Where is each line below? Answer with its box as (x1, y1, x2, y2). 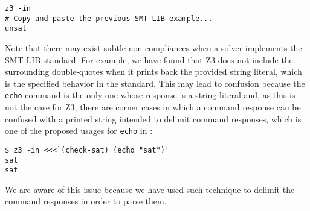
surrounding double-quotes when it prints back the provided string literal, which (5, 65, 302, 78)
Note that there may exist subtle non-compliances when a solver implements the (5, 41, 302, 54)
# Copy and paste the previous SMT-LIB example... (5, 14, 213, 23)
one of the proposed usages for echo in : (5, 124, 153, 137)
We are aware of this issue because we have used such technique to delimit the (5, 183, 295, 195)
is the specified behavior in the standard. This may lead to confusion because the (5, 77, 305, 89)
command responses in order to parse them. (5, 195, 167, 207)
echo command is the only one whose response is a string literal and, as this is (5, 89, 295, 101)
